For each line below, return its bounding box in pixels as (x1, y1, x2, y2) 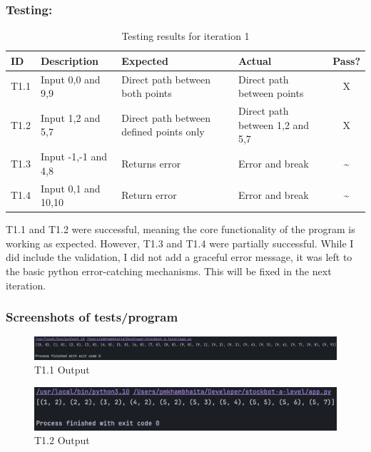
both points (121, 86, 172, 101)
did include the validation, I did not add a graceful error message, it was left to (6, 250, 352, 264)
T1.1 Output (34, 362, 90, 377)
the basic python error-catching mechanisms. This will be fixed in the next (6, 264, 332, 279)
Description (41, 53, 99, 68)
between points (238, 86, 304, 101)
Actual (238, 53, 272, 68)
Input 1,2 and (41, 110, 101, 125)
